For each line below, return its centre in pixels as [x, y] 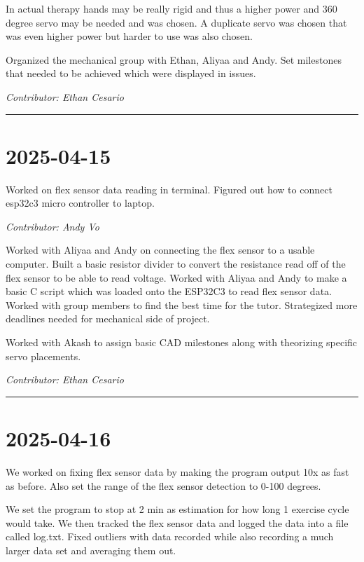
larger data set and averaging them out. [91, 550]
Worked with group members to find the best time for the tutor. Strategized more [182, 304]
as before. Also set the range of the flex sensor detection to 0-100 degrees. [163, 485]
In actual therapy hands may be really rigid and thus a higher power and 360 [171, 8]
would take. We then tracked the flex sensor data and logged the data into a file [177, 522]
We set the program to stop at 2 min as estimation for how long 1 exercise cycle [177, 509]
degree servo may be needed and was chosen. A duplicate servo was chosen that [176, 22]
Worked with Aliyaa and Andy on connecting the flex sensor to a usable [160, 250]
